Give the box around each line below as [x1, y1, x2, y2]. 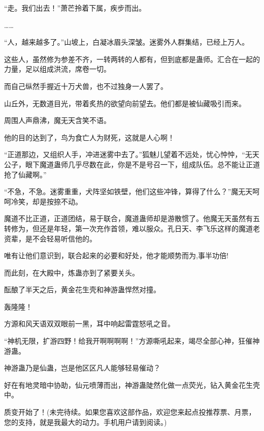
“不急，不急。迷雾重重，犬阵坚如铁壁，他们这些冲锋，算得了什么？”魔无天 [4, 186, 253, 197]
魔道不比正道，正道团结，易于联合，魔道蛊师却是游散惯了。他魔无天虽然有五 [4, 213, 260, 224]
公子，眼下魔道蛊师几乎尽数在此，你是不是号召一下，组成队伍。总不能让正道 [4, 159, 260, 169]
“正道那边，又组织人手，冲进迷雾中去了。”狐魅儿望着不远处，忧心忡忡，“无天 [4, 149, 259, 160]
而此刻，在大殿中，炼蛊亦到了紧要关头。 [4, 267, 139, 278]
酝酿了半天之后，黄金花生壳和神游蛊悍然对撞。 [4, 284, 160, 295]
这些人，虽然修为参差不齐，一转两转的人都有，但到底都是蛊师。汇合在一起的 [4, 53, 260, 64]
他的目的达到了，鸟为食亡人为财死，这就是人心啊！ [4, 132, 175, 142]
